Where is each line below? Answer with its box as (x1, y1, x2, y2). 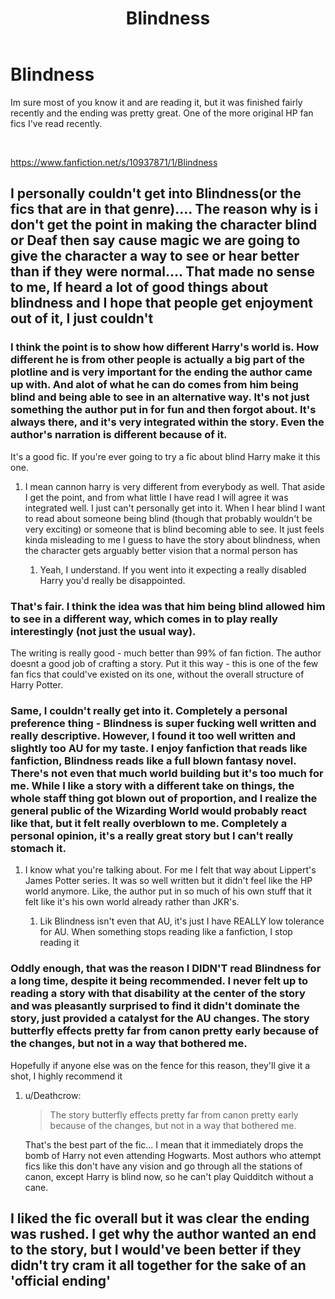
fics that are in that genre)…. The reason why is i (10, 201, 319, 218)
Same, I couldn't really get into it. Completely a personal (10, 703, 288, 717)
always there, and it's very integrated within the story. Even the (10, 415, 325, 429)
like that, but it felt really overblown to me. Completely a (10, 816, 288, 830)
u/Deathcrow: (24, 1089, 82, 1101)
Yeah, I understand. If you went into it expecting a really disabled (39, 563, 307, 576)
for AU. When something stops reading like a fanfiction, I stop (39, 926, 293, 938)
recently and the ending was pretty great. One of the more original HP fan (10, 107, 314, 119)
